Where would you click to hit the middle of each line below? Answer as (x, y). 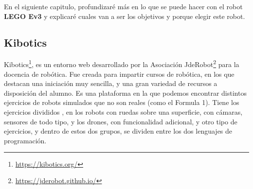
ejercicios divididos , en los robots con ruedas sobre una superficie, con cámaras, (123, 112)
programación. (25, 140)
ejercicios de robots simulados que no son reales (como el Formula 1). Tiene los (122, 102)
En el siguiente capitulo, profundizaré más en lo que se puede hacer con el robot (123, 6)
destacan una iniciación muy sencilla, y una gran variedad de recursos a (111, 83)
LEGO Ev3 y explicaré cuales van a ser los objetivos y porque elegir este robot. (125, 16)
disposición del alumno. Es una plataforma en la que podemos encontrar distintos (125, 93)
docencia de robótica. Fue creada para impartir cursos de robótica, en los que (119, 74)
